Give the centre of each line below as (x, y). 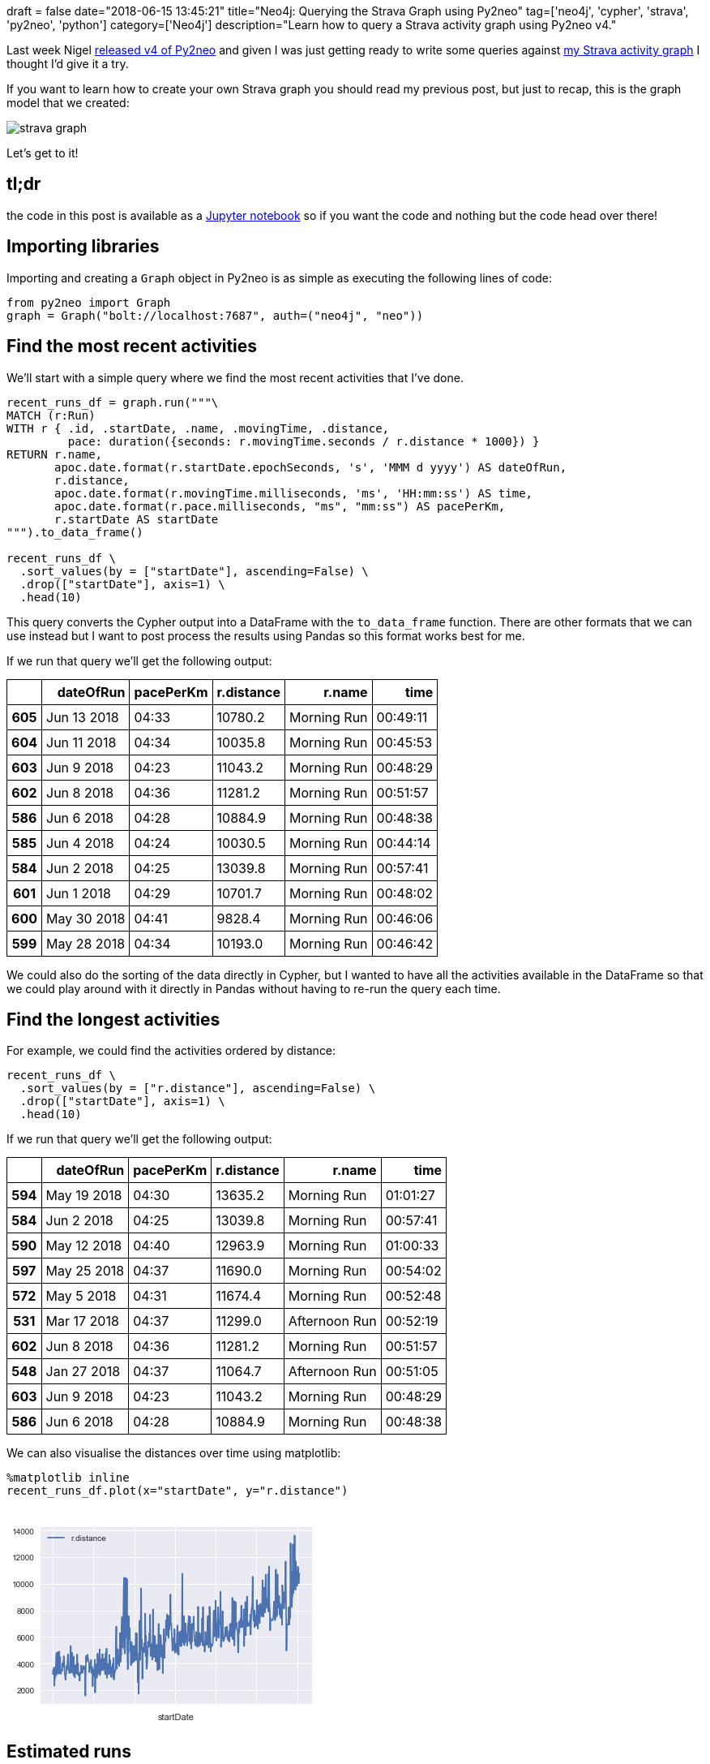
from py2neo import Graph (89, 302)
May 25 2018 (85, 1271)
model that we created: (68, 103)
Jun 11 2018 (81, 742)
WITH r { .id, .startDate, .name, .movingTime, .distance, (198, 428)
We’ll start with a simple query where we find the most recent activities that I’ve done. (235, 377)
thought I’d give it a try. (68, 64)
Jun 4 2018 (80, 843)
